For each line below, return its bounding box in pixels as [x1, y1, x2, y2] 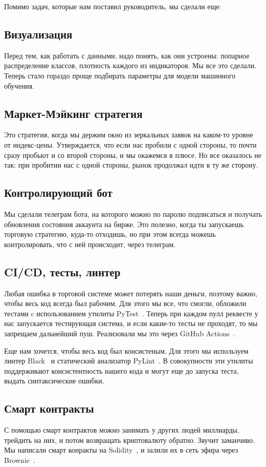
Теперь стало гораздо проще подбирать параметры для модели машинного [4, 70, 236, 80]
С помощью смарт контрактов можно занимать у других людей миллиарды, [4, 424, 239, 435]
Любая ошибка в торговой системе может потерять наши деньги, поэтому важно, [4, 288, 257, 298]
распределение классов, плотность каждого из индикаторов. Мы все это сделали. [4, 60, 257, 71]
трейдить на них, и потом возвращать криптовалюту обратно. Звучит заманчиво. [4, 434, 255, 445]
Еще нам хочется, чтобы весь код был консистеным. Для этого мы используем [4, 345, 249, 356]
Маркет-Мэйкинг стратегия [4, 105, 143, 121]
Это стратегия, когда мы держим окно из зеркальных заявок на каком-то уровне [4, 129, 253, 140]
